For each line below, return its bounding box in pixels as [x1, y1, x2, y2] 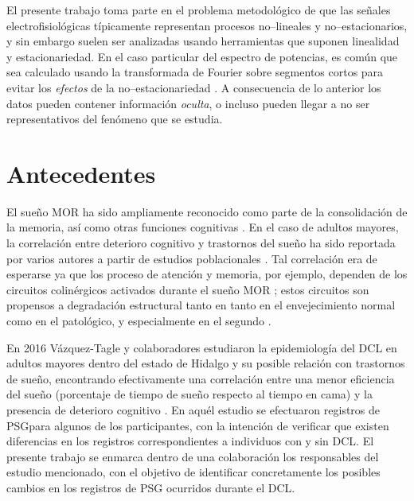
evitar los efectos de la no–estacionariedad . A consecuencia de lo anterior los [6, 79, 381, 95]
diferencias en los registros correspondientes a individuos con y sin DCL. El [6, 433, 374, 449]
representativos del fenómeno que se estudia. [6, 111, 223, 127]
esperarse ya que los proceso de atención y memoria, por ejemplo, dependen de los [6, 266, 408, 282]
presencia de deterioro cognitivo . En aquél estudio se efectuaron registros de [6, 402, 381, 417]
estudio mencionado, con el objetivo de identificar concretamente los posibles [6, 464, 381, 480]
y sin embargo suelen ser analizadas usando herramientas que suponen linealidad [6, 33, 400, 49]
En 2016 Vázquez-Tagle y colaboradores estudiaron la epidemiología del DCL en [6, 339, 397, 355]
